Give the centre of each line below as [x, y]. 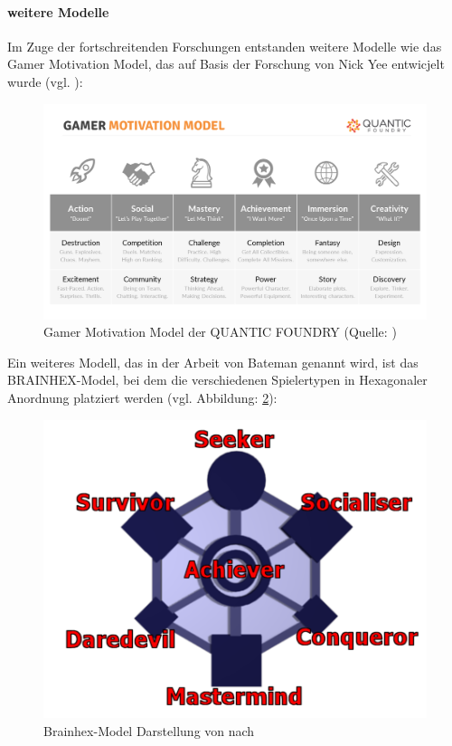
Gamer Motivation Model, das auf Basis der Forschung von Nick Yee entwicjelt [226, 64]
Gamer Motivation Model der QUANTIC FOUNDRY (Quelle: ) [220, 332]
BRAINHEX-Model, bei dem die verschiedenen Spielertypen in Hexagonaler [217, 380]
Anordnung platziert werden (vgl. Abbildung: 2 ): [142, 398]
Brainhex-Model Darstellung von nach [149, 730]
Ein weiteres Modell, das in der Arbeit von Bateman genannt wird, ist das [213, 362]
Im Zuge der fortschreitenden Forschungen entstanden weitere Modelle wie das [225, 46]
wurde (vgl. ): [45, 81]
